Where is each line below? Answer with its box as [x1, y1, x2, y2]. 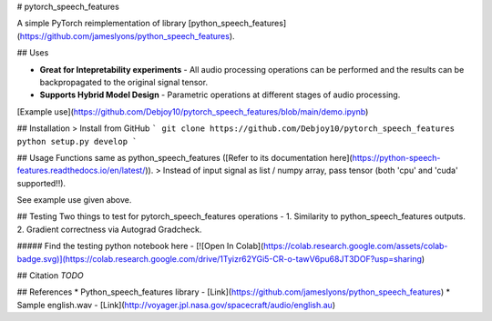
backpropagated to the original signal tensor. [39, 76, 209, 87]
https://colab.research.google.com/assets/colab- [262, 241, 448, 252]
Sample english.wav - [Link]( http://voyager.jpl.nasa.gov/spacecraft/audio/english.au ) [16, 299, 336, 310]
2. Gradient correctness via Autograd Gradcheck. [16, 224, 202, 235]
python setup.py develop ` [16, 136, 138, 146]
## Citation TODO [16, 270, 84, 281]
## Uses [16, 47, 49, 58]
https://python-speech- [352, 152, 441, 163]
